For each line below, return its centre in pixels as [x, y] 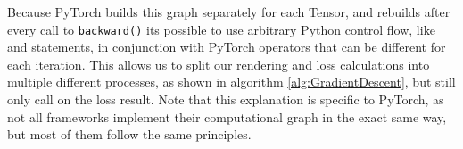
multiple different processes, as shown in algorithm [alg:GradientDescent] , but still [231, 82]
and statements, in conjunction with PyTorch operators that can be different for [227, 47]
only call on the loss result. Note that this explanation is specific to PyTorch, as [226, 99]
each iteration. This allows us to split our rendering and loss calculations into [219, 64]
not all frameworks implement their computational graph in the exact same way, [227, 116]
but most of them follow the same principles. [129, 134]
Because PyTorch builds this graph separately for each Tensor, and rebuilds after [229, 12]
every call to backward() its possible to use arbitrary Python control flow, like [221, 29]
